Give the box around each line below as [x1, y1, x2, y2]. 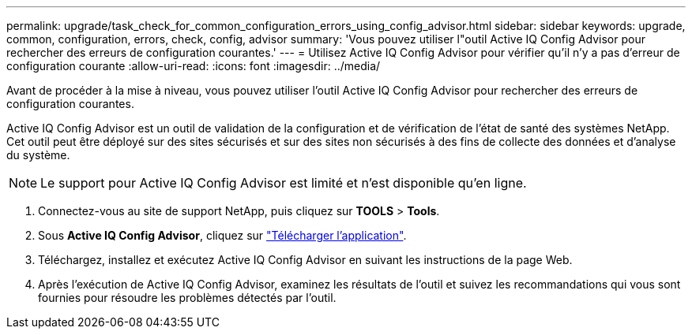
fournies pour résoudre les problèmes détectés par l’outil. [38, 291, 337, 304]
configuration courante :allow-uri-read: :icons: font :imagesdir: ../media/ [6, 59, 381, 73]
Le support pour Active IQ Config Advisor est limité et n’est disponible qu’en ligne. [40, 175, 527, 191]
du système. [6, 148, 70, 162]
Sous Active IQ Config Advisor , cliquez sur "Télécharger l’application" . [38, 229, 407, 242]
